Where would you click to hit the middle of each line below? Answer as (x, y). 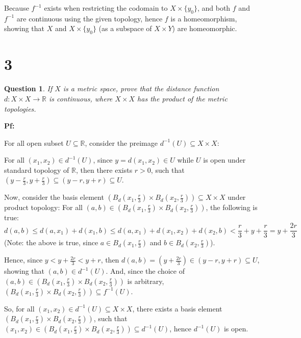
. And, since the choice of (145, 271)
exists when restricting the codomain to (106, 8)
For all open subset (34, 142)
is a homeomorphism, (204, 18)
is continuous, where (81, 98)
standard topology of (37, 170)
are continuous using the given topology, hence (90, 18)
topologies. (20, 108)
